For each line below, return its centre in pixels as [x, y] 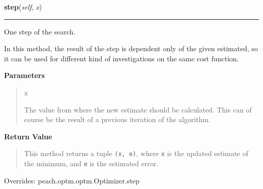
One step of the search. [40, 31]
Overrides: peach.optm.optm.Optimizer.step [72, 180]
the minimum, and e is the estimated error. [91, 163]
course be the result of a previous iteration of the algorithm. [117, 119]
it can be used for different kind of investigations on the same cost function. [122, 58]
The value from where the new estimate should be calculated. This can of [138, 109]
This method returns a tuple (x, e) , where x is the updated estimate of [136, 153]
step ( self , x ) [23, 7]
